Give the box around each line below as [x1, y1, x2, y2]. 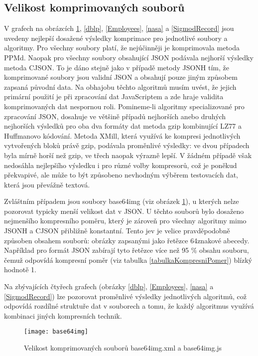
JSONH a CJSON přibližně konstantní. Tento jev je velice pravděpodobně [4, 225, 230, 236]
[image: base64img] [24, 328, 88, 336]
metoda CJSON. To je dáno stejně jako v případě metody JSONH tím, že [4, 62, 230, 72]
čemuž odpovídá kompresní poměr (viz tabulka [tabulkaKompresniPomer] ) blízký [4, 254, 252, 265]
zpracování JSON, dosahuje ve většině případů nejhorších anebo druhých [4, 111, 226, 121]
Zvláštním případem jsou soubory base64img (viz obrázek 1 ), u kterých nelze [4, 196, 239, 206]
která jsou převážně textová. [4, 179, 90, 189]
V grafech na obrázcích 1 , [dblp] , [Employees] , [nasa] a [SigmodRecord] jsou [4, 23, 234, 33]
